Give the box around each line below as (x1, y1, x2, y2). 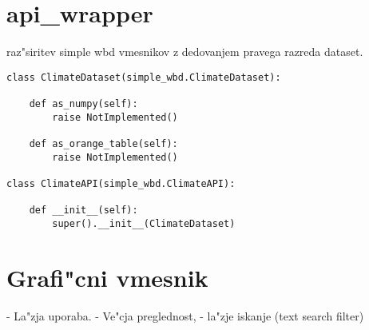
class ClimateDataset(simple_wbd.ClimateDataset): (6, 71, 281, 83)
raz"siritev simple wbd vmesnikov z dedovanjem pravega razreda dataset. (6, 43, 363, 60)
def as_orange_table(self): (29, 138, 178, 149)
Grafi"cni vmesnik (6, 260, 208, 293)
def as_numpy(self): (29, 98, 138, 110)
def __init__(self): (29, 205, 138, 217)
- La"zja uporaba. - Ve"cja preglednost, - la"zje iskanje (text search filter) (6, 307, 364, 324)
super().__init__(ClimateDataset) (52, 217, 236, 229)
